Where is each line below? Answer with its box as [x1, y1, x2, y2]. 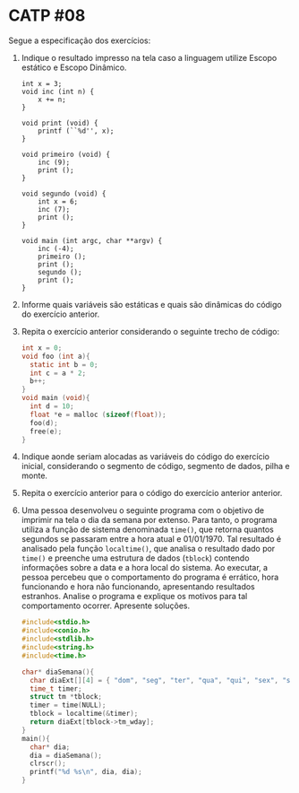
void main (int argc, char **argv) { [21, 236, 163, 245]
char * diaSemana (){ [21, 667, 95, 676]
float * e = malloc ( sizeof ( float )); [30, 410, 167, 419]
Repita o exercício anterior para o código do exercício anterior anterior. [21, 488, 283, 499]
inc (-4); [38, 244, 74, 253]
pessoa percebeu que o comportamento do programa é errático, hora [21, 571, 279, 583]
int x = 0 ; [21, 343, 63, 353]
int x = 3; [21, 79, 63, 88]
